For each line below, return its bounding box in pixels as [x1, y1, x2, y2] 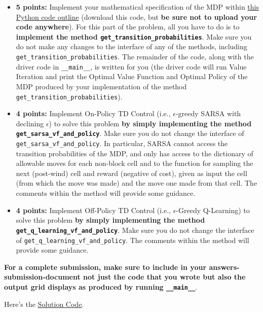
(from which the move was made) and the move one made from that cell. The [16, 178, 257, 188]
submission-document [4, 271, 81, 282]
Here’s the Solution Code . [4, 298, 84, 309]
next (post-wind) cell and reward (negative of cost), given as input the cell [16, 167, 247, 178]
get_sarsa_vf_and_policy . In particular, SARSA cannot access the [16, 138, 228, 149]
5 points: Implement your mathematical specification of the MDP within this [16, 2, 259, 12]
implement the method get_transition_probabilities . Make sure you [16, 31, 252, 42]
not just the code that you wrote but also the [83, 271, 246, 282]
